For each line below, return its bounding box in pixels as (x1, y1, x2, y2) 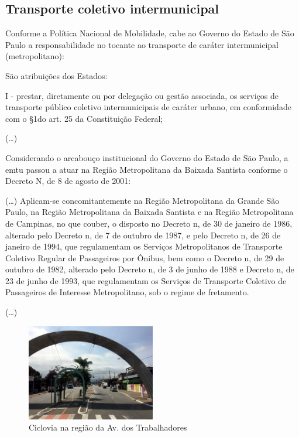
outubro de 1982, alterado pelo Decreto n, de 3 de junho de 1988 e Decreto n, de (5, 263, 294, 275)
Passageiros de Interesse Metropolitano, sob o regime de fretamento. (5, 286, 249, 298)
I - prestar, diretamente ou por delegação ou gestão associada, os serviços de (5, 89, 279, 101)
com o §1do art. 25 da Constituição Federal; (5, 112, 163, 124)
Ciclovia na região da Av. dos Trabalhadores (29, 421, 187, 433)
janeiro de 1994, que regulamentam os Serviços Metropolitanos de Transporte (5, 240, 283, 252)
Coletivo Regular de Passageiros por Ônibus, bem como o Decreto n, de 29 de (5, 251, 284, 264)
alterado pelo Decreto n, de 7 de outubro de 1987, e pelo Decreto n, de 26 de (5, 228, 281, 241)
